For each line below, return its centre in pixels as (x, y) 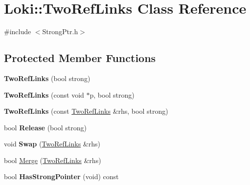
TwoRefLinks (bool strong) (47, 78)
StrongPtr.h (60, 31)
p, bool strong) (112, 94)
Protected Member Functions (80, 58)
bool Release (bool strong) (45, 127)
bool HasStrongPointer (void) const (61, 176)
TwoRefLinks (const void (44, 94)
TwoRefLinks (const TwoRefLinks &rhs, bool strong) (86, 111)
